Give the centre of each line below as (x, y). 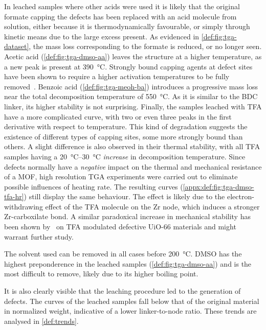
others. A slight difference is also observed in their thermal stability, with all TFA (132, 146)
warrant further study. (39, 236)
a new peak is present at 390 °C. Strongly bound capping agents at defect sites (128, 66)
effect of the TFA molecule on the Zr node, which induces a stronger (152, 206)
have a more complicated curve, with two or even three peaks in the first (118, 116)
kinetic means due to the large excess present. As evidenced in (102, 36)
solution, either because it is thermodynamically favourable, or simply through (127, 26)
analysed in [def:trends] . (41, 321)
